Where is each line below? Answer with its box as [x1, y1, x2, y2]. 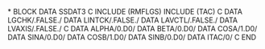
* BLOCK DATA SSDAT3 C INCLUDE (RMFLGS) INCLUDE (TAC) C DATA [7, 7, 243, 16]
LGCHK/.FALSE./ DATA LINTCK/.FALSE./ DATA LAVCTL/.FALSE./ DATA [7, 15, 238, 25]
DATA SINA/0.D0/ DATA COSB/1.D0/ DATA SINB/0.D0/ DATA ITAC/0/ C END [7, 32, 257, 42]
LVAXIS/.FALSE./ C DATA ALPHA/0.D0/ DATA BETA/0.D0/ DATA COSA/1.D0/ [7, 24, 258, 33]
